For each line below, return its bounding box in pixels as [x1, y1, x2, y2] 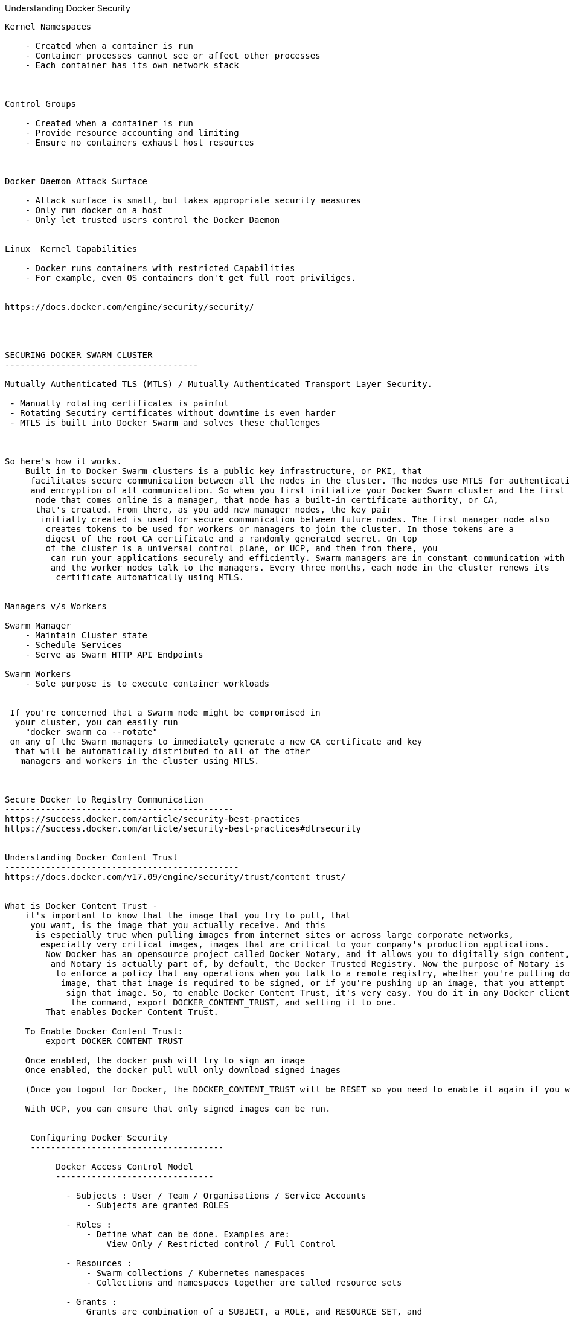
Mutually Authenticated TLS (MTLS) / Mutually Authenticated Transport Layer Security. [5, 379, 433, 389]
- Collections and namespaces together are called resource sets [86, 1278, 402, 1287]
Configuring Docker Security [30, 1133, 168, 1142]
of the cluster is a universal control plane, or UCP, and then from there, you [45, 543, 438, 553]
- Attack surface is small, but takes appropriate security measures [25, 196, 362, 205]
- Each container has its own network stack [25, 60, 239, 70]
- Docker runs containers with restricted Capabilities [25, 263, 295, 273]
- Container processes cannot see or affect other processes [25, 51, 321, 60]
